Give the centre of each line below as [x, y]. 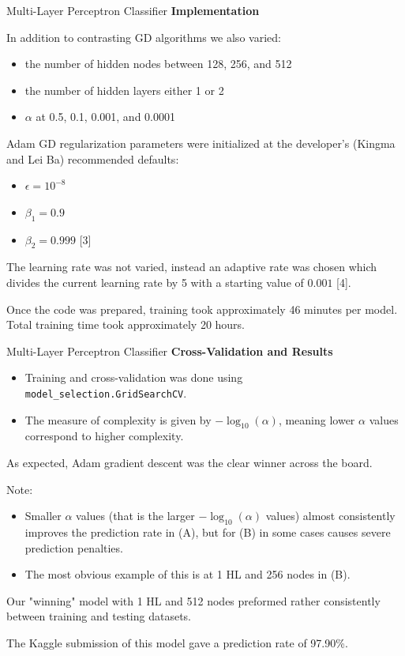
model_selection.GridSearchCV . [106, 392]
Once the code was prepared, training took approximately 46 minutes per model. [202, 309]
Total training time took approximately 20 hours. [126, 324]
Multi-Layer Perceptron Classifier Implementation [133, 10]
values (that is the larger [135, 516]
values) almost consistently [330, 516]
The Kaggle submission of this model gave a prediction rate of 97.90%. [177, 642]
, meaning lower [317, 419]
